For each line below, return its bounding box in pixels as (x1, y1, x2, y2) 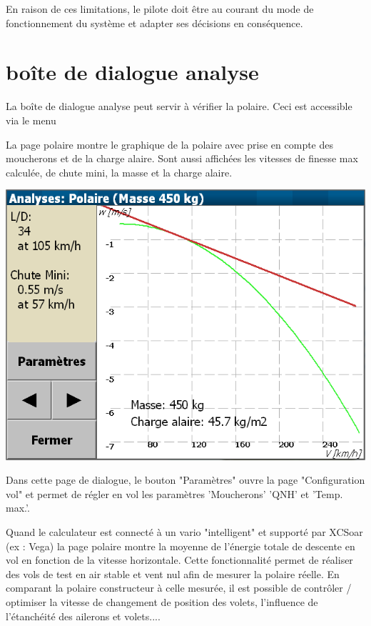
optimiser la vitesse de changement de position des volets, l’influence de (6, 595, 318, 610)
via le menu (6, 112, 56, 127)
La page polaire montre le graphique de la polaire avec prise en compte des (6, 136, 334, 151)
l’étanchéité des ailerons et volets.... (6, 608, 161, 623)
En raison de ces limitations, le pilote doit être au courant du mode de (6, 1, 314, 16)
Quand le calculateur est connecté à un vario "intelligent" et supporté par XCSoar (6, 525, 363, 540)
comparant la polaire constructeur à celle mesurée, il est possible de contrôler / (6, 580, 352, 595)
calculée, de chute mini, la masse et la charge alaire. (6, 164, 233, 179)
